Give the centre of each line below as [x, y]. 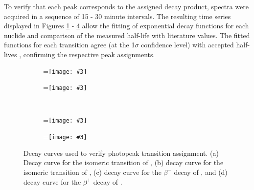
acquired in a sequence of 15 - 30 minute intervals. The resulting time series [117, 16]
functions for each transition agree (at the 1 [69, 45]
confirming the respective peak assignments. [89, 54]
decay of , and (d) [201, 172]
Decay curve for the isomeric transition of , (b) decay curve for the [124, 162]
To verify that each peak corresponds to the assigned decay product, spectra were [126, 6]
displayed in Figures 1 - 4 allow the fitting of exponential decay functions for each [127, 26]
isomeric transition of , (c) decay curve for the [92, 172]
